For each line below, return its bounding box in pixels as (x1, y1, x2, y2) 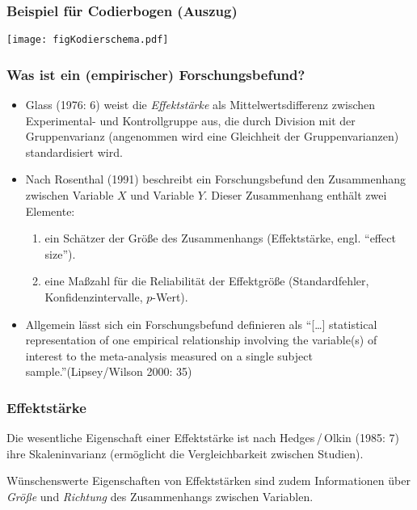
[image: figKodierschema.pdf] (6, 34, 169, 46)
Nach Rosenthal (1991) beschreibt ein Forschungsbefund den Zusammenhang (25, 171, 406, 188)
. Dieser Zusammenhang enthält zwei (204, 187, 387, 204)
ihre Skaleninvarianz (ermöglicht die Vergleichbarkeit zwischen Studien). (6, 445, 364, 462)
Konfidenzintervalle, (44, 289, 143, 306)
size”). (44, 245, 76, 262)
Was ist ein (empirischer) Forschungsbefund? (6, 64, 305, 84)
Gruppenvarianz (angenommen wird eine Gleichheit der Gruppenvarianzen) (25, 128, 399, 145)
